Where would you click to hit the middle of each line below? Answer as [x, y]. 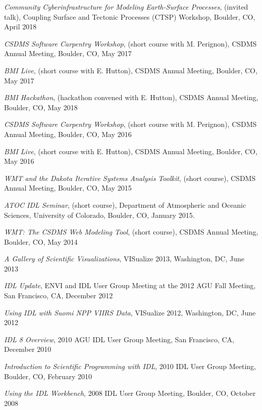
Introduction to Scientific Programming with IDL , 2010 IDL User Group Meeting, [130, 366]
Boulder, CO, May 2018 [41, 107]
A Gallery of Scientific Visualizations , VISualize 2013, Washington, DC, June [124, 259]
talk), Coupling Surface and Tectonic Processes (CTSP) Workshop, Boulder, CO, [130, 16]
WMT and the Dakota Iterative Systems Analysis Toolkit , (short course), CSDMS [130, 178]
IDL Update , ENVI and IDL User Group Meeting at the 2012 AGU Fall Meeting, [130, 285]
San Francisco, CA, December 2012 [59, 295]
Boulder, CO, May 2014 [41, 241]
